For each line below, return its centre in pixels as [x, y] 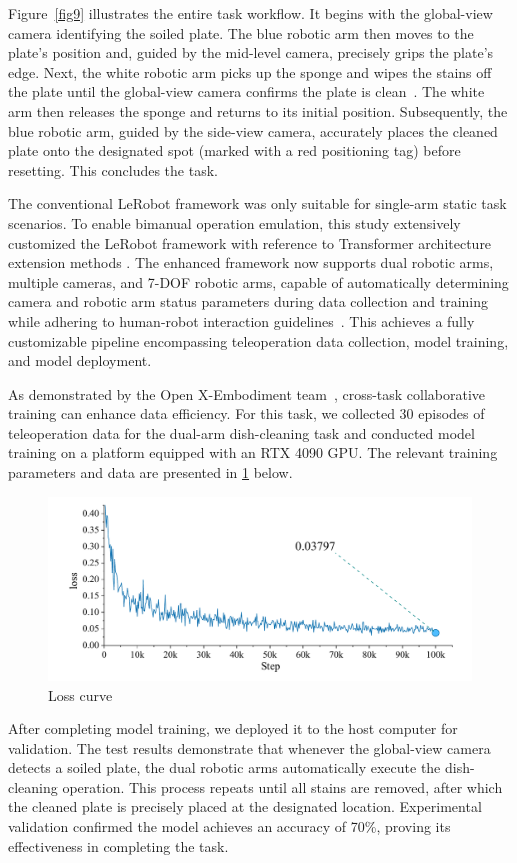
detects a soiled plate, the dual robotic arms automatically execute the [224, 767]
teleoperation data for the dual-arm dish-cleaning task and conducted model [241, 432]
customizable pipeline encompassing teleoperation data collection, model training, [258, 340]
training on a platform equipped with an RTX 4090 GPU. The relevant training [253, 452]
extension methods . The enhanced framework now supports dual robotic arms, [251, 262]
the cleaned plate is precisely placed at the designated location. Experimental [245, 806]
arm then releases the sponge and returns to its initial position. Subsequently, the [258, 110]
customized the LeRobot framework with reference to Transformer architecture [250, 242]
